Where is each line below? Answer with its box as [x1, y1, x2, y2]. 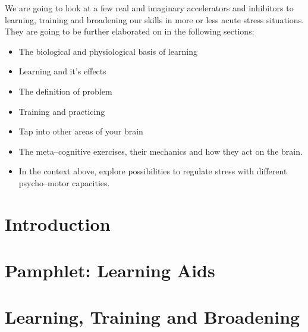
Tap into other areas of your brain [18, 125, 143, 137]
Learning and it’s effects [18, 65, 106, 77]
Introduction [5, 211, 111, 236]
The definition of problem [18, 84, 112, 97]
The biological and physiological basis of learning [18, 45, 197, 57]
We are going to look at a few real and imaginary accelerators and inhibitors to [5, 2, 294, 14]
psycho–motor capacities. [18, 176, 110, 189]
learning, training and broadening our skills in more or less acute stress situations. [5, 13, 304, 26]
